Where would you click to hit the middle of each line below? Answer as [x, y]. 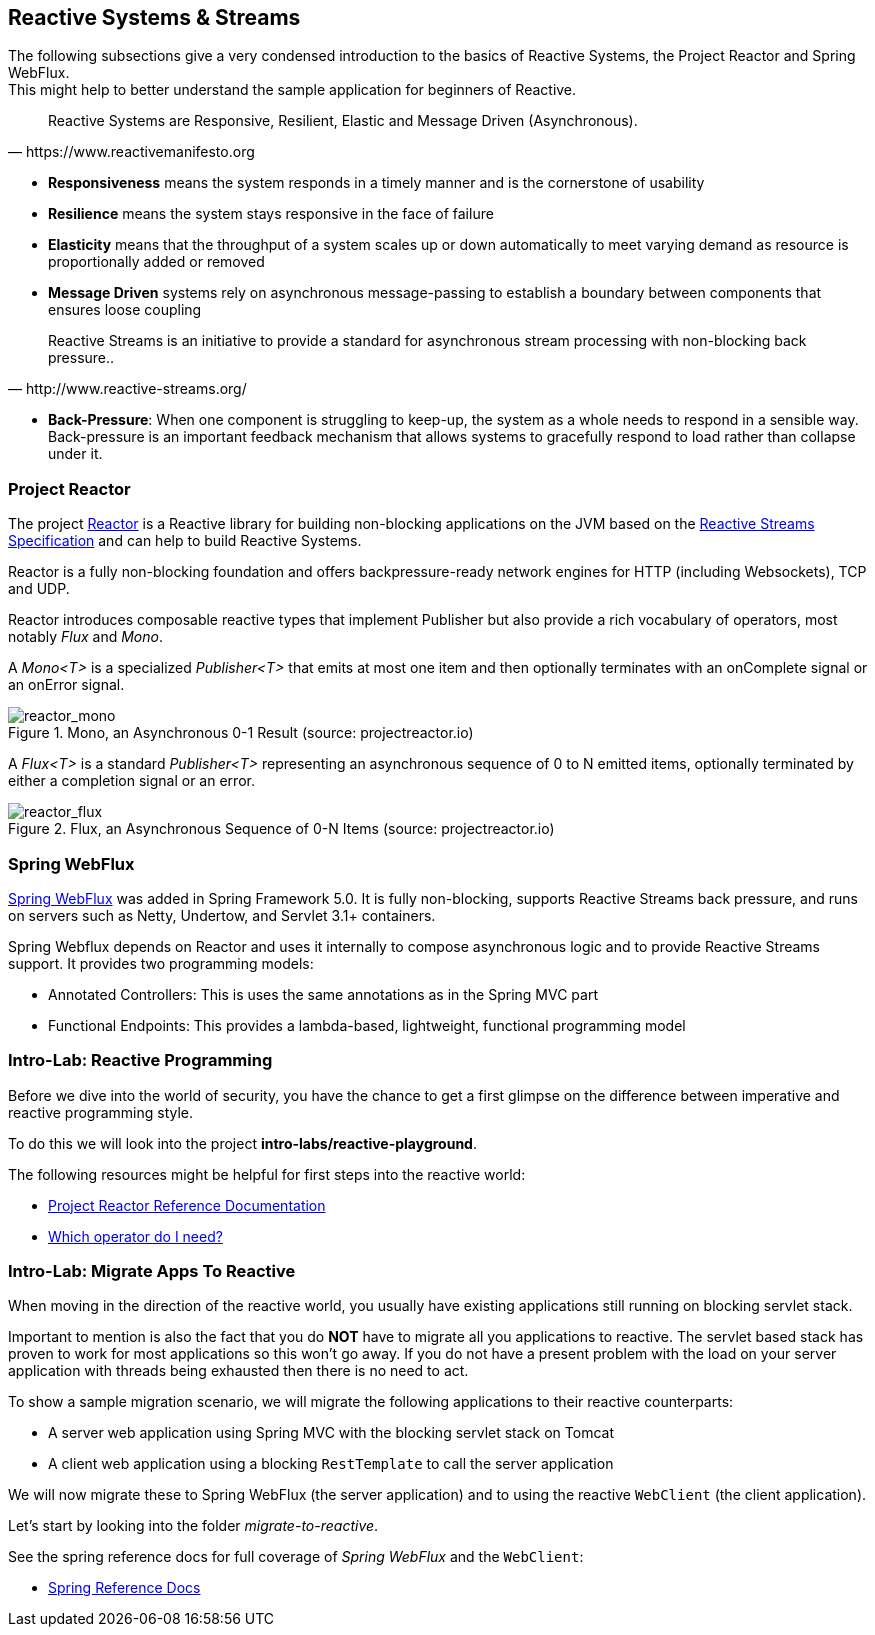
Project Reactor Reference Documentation [187, 1205]
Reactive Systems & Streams [154, 17]
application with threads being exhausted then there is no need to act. [238, 1371]
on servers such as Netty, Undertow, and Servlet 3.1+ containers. [222, 915]
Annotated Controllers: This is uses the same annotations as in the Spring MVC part [323, 994]
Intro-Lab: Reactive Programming [140, 1060]
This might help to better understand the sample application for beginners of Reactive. [292, 90]
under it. [75, 454]
